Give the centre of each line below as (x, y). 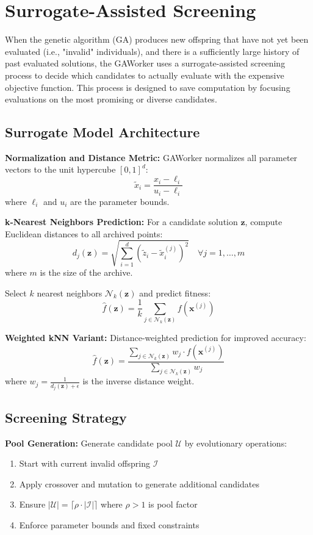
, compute (264, 222)
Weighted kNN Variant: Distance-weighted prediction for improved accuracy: (156, 337)
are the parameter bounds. (120, 201)
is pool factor (173, 504)
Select (16, 293)
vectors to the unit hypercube (60, 169)
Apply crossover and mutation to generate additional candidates (139, 483)
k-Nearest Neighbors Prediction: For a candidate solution (121, 222)
